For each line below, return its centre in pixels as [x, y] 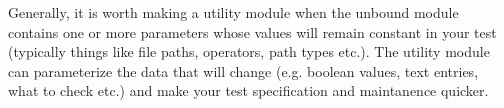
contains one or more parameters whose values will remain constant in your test [252, 31]
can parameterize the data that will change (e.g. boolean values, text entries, [243, 70]
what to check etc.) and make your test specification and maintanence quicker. [248, 90]
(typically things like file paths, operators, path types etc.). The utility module [249, 51]
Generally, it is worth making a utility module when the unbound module [233, 12]
